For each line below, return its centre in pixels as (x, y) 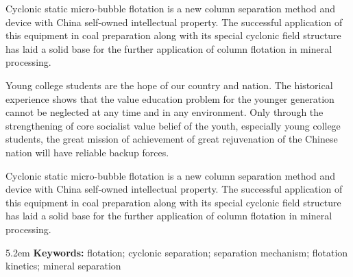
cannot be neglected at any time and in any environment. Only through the (165, 112)
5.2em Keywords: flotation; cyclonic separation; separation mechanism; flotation (177, 252)
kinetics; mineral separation (63, 266)
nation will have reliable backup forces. (87, 152)
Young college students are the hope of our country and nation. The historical (169, 85)
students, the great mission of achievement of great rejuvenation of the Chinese (172, 139)
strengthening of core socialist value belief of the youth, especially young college (173, 125)
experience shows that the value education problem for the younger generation (170, 98)
